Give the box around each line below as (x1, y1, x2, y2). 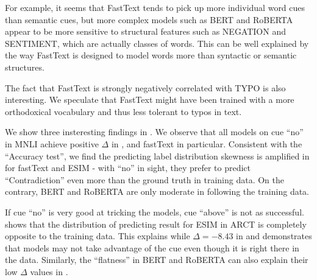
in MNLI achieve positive (5, 137, 99, 150)
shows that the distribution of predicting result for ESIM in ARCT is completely (5, 217, 307, 230)
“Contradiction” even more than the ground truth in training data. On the (5, 173, 284, 186)
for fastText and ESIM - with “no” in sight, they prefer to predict (5, 161, 251, 174)
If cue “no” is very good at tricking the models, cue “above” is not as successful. (5, 205, 304, 218)
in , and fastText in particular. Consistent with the (111, 137, 302, 150)
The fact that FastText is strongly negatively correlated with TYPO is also (5, 81, 286, 94)
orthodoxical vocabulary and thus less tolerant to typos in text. (5, 105, 242, 117)
